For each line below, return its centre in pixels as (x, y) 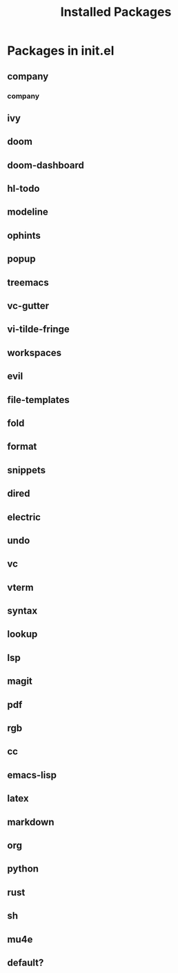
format (22, 447)
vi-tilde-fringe (39, 330)
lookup (22, 635)
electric (24, 517)
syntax (22, 611)
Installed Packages (116, 12)
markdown (31, 822)
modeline (28, 212)
